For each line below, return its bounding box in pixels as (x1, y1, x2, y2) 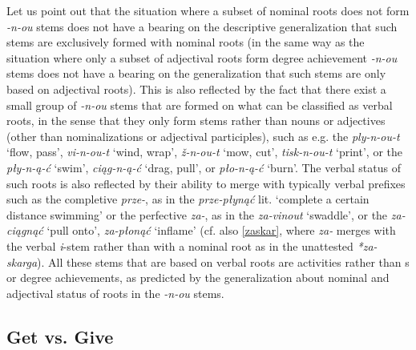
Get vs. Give (6, 324, 114, 348)
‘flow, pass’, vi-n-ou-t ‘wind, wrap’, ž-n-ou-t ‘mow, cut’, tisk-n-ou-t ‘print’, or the (6, 143, 402, 160)
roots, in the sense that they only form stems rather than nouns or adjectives (6, 112, 386, 129)
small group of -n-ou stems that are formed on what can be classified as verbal (6, 96, 393, 113)
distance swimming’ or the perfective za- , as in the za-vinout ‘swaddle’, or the (6, 206, 388, 223)
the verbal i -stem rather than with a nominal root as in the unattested (6, 237, 353, 254)
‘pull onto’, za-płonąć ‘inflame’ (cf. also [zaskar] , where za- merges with (46, 222, 396, 239)
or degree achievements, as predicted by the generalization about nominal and (6, 269, 390, 286)
